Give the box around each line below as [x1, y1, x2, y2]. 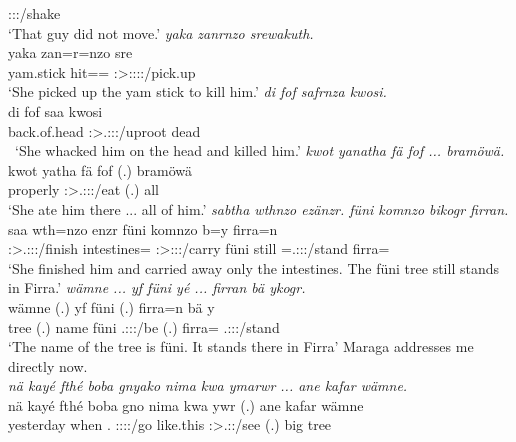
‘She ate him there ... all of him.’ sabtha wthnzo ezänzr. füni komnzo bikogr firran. [8, 198, 509, 219]
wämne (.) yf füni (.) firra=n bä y [8, 296, 215, 317]
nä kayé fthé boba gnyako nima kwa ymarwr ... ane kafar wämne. [8, 375, 408, 396]
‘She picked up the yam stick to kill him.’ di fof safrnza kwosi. [8, 81, 387, 102]
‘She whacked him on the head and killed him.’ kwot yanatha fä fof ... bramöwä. [14, 140, 505, 161]
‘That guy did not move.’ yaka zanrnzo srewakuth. [8, 22, 314, 43]
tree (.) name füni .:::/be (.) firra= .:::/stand [8, 316, 280, 337]
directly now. [8, 355, 88, 376]
